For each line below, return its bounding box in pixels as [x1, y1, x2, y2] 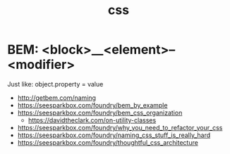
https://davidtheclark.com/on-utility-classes [28, 115, 157, 124]
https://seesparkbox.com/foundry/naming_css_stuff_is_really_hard [17, 131, 211, 139]
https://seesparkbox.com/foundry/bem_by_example [17, 101, 168, 109]
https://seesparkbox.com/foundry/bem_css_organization [17, 108, 183, 117]
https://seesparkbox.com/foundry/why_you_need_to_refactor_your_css [17, 123, 223, 131]
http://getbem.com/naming [17, 94, 97, 102]
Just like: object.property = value [7, 79, 104, 88]
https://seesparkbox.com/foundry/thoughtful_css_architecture [17, 138, 199, 146]
